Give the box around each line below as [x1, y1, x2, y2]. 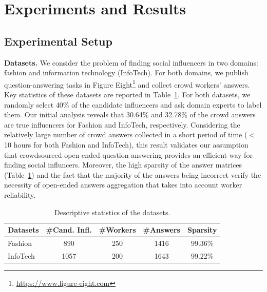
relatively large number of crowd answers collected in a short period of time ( [4, 129, 247, 140]
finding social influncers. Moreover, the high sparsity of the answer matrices [4, 159, 242, 170]
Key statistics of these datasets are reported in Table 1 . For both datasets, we [4, 89, 251, 100]
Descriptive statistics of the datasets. [54, 206, 170, 217]
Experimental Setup [4, 33, 112, 49]
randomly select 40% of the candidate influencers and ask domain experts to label [4, 99, 262, 110]
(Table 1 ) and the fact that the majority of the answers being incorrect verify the [4, 169, 261, 180]
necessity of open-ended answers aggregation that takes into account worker [4, 179, 242, 190]
